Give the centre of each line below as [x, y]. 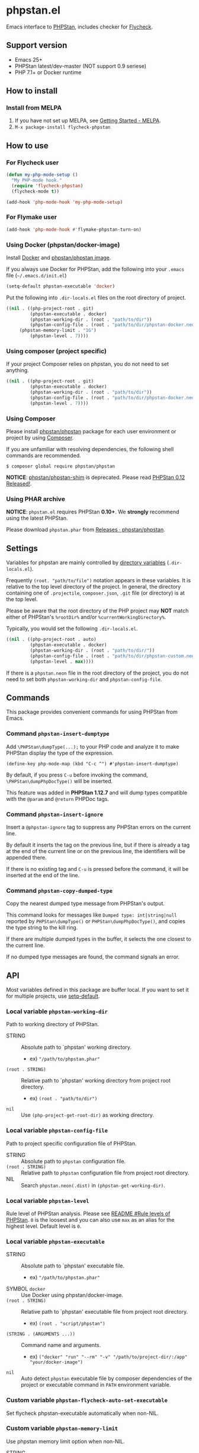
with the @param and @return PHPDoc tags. [58, 799]
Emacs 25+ [28, 59]
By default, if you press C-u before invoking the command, [77, 775]
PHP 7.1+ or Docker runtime [48, 72]
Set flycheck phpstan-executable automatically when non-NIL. [82, 1413]
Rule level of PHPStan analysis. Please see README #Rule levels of [88, 1214]
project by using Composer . [40, 438]
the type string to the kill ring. [42, 928]
